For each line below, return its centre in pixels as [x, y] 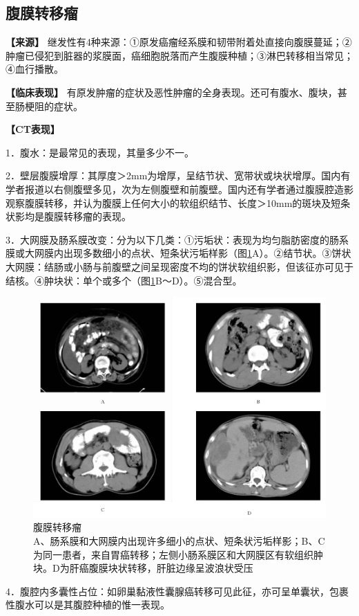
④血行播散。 [35, 69]
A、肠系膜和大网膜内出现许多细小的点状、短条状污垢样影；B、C [179, 541]
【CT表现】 [33, 129]
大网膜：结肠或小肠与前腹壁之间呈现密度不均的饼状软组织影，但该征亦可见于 [179, 266]
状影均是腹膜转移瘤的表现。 [68, 216]
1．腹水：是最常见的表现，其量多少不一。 [100, 152]
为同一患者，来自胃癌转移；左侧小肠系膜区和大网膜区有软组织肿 [178, 554]
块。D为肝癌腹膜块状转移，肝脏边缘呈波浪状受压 [143, 568]
